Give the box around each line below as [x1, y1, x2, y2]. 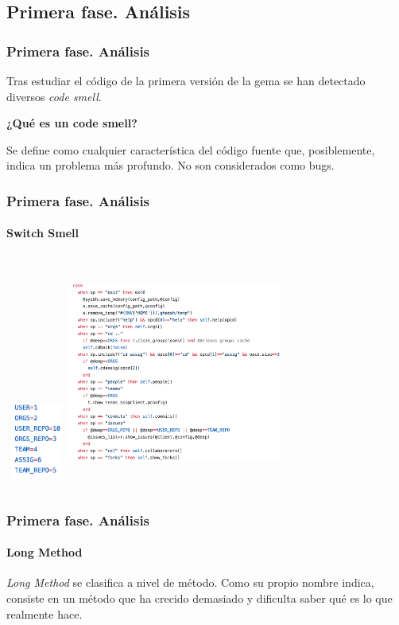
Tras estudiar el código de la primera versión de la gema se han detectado [6, 72, 366, 88]
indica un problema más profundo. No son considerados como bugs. [6, 157, 335, 174]
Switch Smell [6, 225, 79, 241]
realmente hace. [6, 605, 83, 622]
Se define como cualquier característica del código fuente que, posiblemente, [6, 141, 375, 158]
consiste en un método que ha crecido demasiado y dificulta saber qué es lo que [6, 590, 393, 606]
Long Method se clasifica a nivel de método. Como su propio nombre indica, [6, 574, 374, 591]
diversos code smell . [6, 88, 102, 104]
